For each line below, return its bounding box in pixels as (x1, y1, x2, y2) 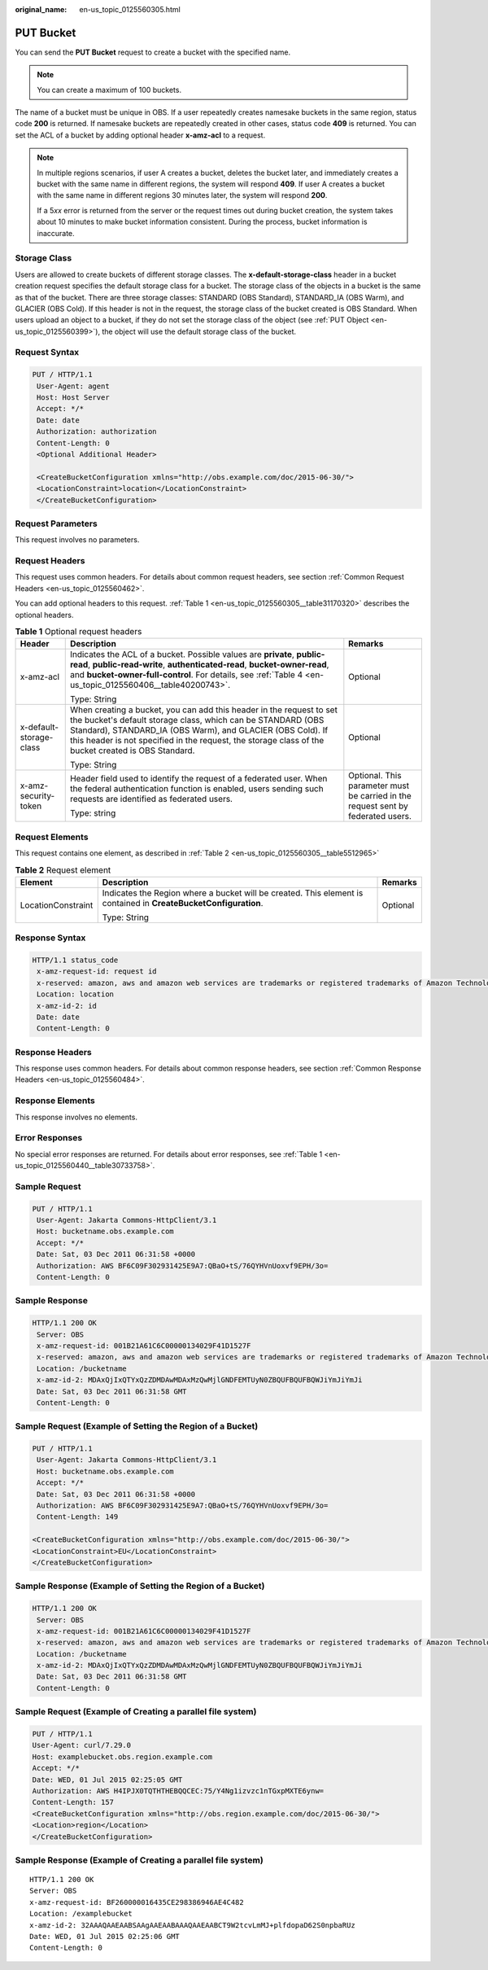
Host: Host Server (37, 393, 110, 402)
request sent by (348, 800, 408, 812)
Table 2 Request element (15, 864, 111, 875)
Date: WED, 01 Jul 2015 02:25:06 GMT (29, 1932, 181, 1941)
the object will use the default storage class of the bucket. (102, 326, 297, 336)
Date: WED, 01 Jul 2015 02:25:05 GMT (32, 1775, 183, 1784)
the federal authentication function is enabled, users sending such (69, 783, 325, 795)
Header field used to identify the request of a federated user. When (69, 773, 328, 785)
